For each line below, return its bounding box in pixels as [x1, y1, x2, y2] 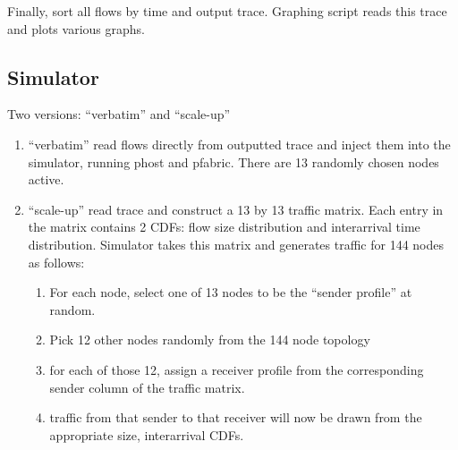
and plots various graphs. [7, 19, 145, 38]
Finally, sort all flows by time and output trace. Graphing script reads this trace [7, 2, 447, 20]
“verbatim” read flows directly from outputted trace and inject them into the [28, 134, 451, 153]
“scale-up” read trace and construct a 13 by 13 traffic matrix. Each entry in [28, 200, 444, 218]
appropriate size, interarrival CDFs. [49, 425, 244, 444]
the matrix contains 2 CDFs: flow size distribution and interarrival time [28, 217, 420, 236]
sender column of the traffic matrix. [49, 378, 245, 396]
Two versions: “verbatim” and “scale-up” [7, 105, 231, 123]
